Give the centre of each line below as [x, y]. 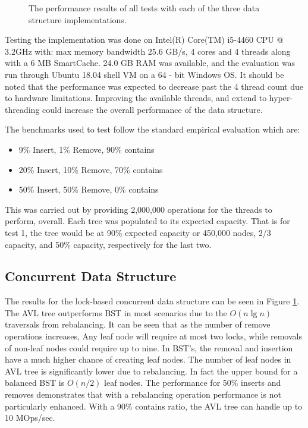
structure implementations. [78, 19]
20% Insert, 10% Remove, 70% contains [91, 169]
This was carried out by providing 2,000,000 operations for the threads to [139, 209]
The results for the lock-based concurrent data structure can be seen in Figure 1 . [152, 301]
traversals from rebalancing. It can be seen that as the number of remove [138, 324]
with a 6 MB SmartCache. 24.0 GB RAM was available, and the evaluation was [150, 63]
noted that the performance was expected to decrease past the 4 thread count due [154, 86]
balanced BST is [35, 383]
